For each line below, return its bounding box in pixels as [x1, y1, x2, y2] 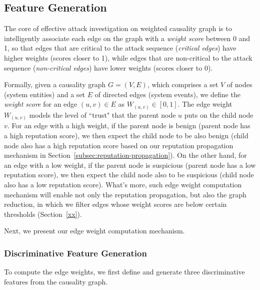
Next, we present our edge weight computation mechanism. [4, 225, 185, 236]
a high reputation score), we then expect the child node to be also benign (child [4, 130, 248, 140]
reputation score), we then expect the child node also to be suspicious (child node [4, 169, 254, 180]
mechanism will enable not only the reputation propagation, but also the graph [4, 189, 246, 199]
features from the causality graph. [4, 276, 108, 286]
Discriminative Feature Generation [4, 246, 147, 259]
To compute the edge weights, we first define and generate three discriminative [4, 266, 245, 277]
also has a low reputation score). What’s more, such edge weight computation [4, 179, 242, 189]
